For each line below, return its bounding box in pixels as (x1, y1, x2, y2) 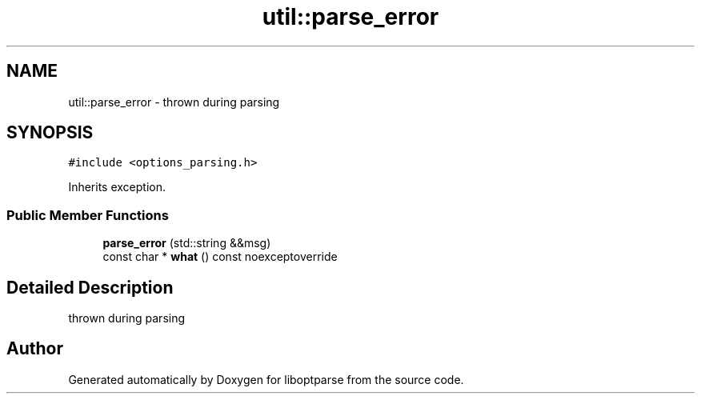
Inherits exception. (68, 180, 166, 194)
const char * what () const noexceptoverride (102, 250, 338, 264)
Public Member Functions (6, 206, 169, 223)
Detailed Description (6, 277, 174, 298)
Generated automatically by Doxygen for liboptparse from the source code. (68, 372, 464, 386)
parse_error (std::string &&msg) (102, 236, 271, 250)
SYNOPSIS (6, 122, 94, 143)
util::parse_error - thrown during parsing (68, 94, 280, 109)
